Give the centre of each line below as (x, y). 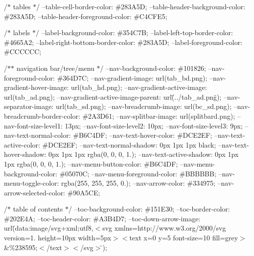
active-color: (22, 144)
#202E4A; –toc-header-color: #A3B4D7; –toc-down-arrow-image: (102, 218)
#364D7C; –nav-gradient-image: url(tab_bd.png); (132, 77)
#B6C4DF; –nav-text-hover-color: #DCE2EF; (143, 135)
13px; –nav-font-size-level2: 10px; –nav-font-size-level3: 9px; (154, 125)
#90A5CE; (84, 192)
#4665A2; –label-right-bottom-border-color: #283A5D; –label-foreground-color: (123, 42)
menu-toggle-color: (32, 183)
